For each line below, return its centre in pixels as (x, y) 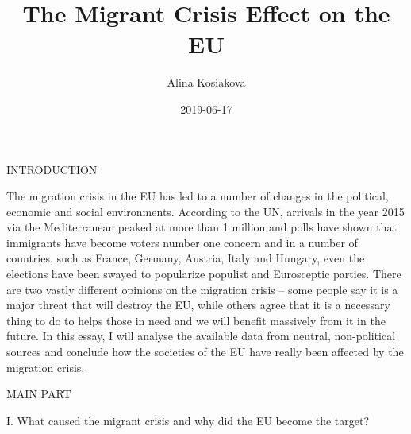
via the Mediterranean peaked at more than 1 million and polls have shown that (202, 227)
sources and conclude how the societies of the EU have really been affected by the (205, 352)
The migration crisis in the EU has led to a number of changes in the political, (198, 196)
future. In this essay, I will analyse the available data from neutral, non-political (201, 336)
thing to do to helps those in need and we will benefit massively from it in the (196, 320)
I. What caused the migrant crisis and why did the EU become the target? (188, 420)
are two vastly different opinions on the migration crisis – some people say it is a (202, 289)
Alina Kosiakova (206, 82)
